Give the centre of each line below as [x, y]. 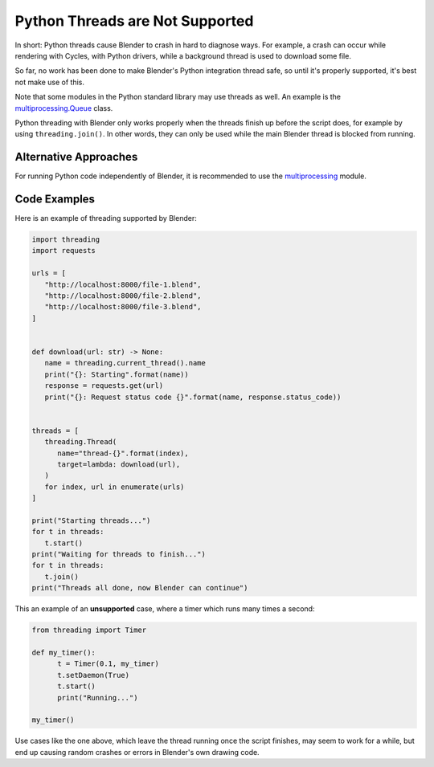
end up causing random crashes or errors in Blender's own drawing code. [137, 752]
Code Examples [55, 199]
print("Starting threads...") [91, 520]
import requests [64, 251]
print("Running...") [98, 698]
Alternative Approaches [76, 157]
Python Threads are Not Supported [134, 21]
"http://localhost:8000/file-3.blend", [123, 307]
